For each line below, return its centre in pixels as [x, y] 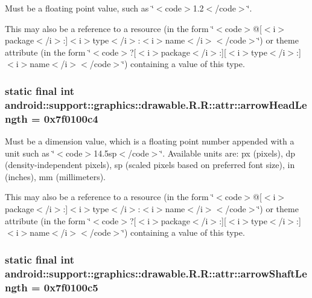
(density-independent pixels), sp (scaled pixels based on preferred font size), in [150, 165]
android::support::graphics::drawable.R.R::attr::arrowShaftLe [156, 273]
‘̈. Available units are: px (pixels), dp [228, 153]
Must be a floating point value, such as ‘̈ [79, 8]
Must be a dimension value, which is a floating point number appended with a [150, 141]
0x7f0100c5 [71, 287]
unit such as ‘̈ [30, 153]
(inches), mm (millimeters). [56, 176]
